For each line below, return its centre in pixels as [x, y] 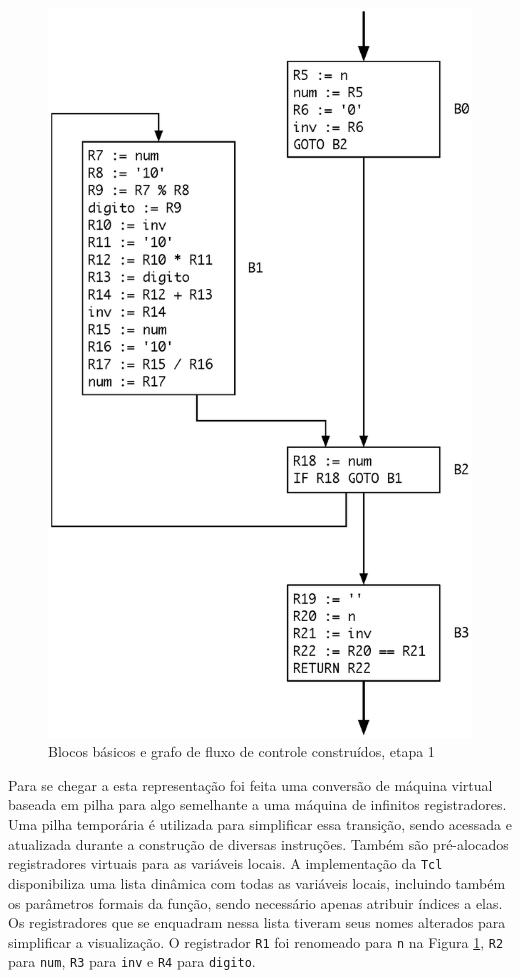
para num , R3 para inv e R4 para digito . [132, 961]
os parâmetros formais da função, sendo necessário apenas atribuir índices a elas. [255, 902]
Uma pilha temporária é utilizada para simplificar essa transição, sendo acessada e [260, 824]
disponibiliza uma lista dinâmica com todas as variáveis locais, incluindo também [257, 882]
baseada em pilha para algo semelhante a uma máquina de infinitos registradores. [257, 804]
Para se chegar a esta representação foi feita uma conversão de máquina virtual [250, 784]
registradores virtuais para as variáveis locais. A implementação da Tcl [225, 863]
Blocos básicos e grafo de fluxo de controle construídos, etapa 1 [241, 751]
